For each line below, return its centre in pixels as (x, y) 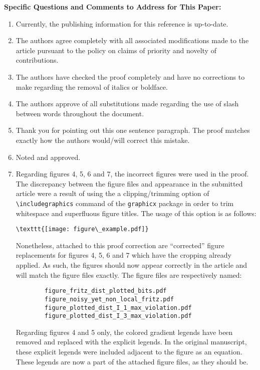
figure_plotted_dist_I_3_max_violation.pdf (118, 316)
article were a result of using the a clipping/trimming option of (112, 193)
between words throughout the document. (80, 113)
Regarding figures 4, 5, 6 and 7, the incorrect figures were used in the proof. (132, 174)
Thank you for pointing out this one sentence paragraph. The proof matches (133, 130)
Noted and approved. (48, 157)
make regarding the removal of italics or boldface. (92, 86)
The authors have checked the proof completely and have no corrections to (130, 76)
